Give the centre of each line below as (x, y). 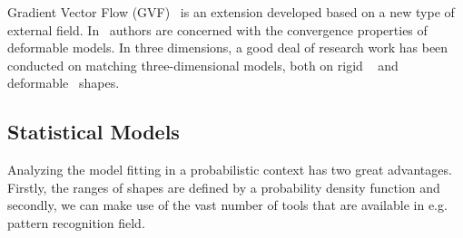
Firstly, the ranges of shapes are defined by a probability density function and (224, 187)
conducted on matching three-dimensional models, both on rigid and (203, 65)
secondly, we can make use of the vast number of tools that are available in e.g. (227, 205)
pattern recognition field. (76, 222)
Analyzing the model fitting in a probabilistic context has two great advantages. (230, 170)
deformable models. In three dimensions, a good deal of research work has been (228, 48)
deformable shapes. (64, 83)
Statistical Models (94, 132)
